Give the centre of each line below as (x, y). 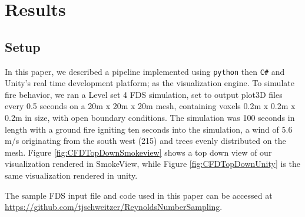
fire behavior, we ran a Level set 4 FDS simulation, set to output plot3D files (144, 94)
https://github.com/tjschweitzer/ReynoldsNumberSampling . (114, 207)
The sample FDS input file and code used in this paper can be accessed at (139, 195)
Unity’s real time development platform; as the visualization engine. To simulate (150, 83)
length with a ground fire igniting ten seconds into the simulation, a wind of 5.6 (149, 129)
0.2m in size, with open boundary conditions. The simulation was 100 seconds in (150, 118)
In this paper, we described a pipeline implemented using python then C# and (145, 71)
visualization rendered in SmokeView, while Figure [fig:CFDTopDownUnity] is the (153, 164)
